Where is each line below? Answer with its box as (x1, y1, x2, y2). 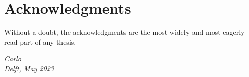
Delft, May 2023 (4, 63, 54, 73)
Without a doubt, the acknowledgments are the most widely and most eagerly (4, 27, 245, 37)
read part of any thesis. (4, 36, 76, 47)
